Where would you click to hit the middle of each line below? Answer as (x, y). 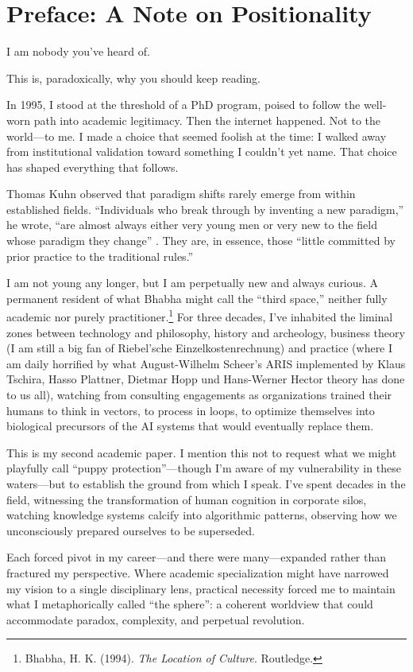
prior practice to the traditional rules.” (100, 256)
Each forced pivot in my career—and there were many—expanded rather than (197, 557)
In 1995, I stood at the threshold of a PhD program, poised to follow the (183, 105)
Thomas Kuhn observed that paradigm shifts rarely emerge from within (181, 194)
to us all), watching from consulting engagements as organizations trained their (199, 395)
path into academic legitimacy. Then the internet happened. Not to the (207, 120)
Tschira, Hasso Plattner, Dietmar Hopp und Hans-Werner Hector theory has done (206, 379)
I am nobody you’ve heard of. (78, 51)
